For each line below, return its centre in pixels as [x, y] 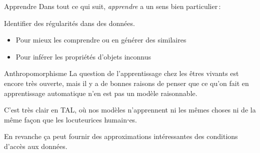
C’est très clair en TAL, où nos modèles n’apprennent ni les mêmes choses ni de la [130, 110]
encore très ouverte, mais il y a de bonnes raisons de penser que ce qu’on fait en [126, 83]
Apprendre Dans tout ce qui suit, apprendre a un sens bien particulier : [112, 6]
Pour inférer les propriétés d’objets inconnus [83, 56]
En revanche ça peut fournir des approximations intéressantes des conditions [121, 136]
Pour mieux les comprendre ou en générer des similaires [101, 40]
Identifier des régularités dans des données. [69, 23]
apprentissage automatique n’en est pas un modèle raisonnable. [101, 93]
